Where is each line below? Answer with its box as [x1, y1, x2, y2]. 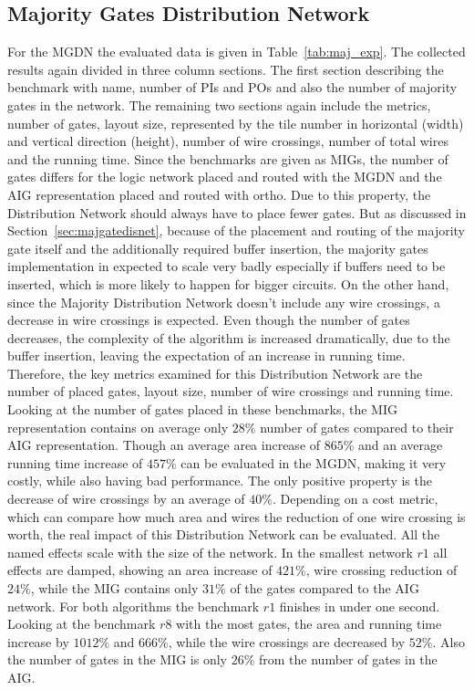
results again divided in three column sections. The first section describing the [7, 59, 444, 78]
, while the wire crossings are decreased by [168, 632, 406, 651]
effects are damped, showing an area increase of [7, 560, 273, 580]
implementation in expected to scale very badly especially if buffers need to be [7, 256, 446, 276]
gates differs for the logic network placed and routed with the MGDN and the [7, 167, 442, 186]
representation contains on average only [7, 417, 229, 436]
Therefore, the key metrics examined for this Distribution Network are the [7, 363, 423, 382]
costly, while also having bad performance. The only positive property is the [7, 471, 432, 490]
